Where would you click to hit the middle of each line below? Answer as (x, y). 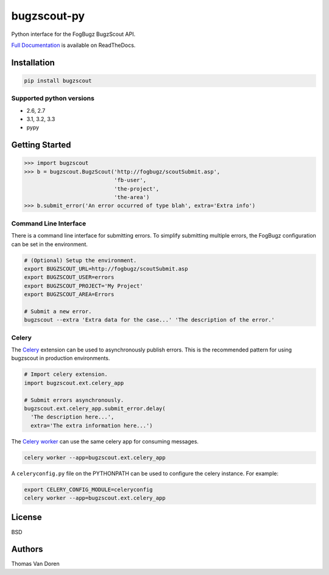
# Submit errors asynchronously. (74, 400)
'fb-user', (130, 180)
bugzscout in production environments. (61, 358)
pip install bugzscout (58, 80)
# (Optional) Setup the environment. (80, 260)
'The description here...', (73, 417)
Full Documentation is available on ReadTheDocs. (73, 45)
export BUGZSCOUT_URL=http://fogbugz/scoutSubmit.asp (106, 269)
